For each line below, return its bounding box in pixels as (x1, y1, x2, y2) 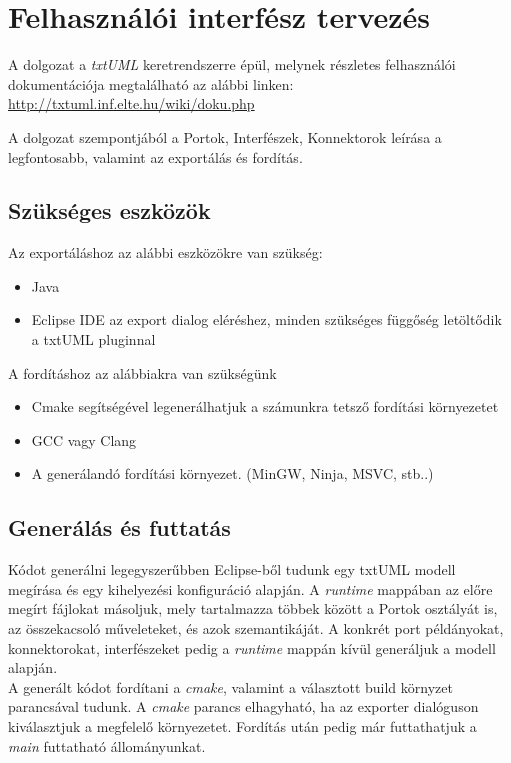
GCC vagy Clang (31, 429, 137, 450)
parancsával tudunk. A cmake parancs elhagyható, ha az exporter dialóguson (8, 696, 479, 717)
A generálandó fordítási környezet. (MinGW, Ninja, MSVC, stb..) (31, 463, 434, 484)
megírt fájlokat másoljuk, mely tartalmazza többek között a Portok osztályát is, (8, 598, 498, 619)
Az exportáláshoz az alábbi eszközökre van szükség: (8, 242, 323, 263)
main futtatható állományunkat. (8, 735, 206, 756)
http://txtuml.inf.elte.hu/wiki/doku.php (8, 93, 255, 114)
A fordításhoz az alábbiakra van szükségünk (8, 362, 277, 383)
